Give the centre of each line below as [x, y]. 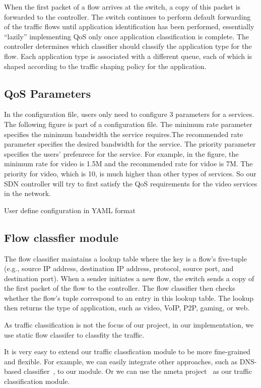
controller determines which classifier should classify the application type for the [128, 46]
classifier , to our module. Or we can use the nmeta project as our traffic [138, 371]
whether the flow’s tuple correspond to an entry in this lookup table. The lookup [129, 298]
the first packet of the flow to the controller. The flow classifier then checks [120, 288]
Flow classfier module [61, 237]
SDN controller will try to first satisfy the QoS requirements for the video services [131, 183]
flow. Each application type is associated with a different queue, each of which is [128, 56]
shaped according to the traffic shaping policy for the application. [105, 66]
